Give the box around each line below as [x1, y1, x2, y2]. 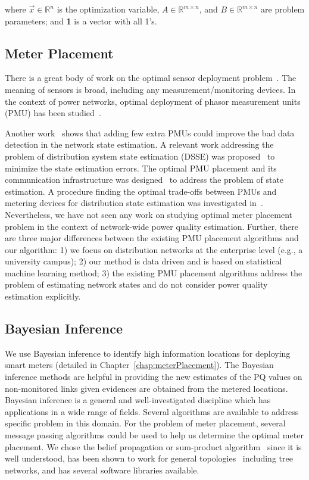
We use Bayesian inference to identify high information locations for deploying [5, 347, 291, 359]
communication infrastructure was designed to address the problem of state [5, 173, 284, 186]
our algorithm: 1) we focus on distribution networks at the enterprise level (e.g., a [5, 243, 303, 255]
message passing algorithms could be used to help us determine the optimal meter [5, 429, 304, 441]
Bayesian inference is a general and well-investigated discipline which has [5, 394, 271, 406]
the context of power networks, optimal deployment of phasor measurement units [5, 95, 301, 107]
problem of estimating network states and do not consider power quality [5, 278, 268, 291]
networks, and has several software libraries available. [5, 463, 199, 476]
